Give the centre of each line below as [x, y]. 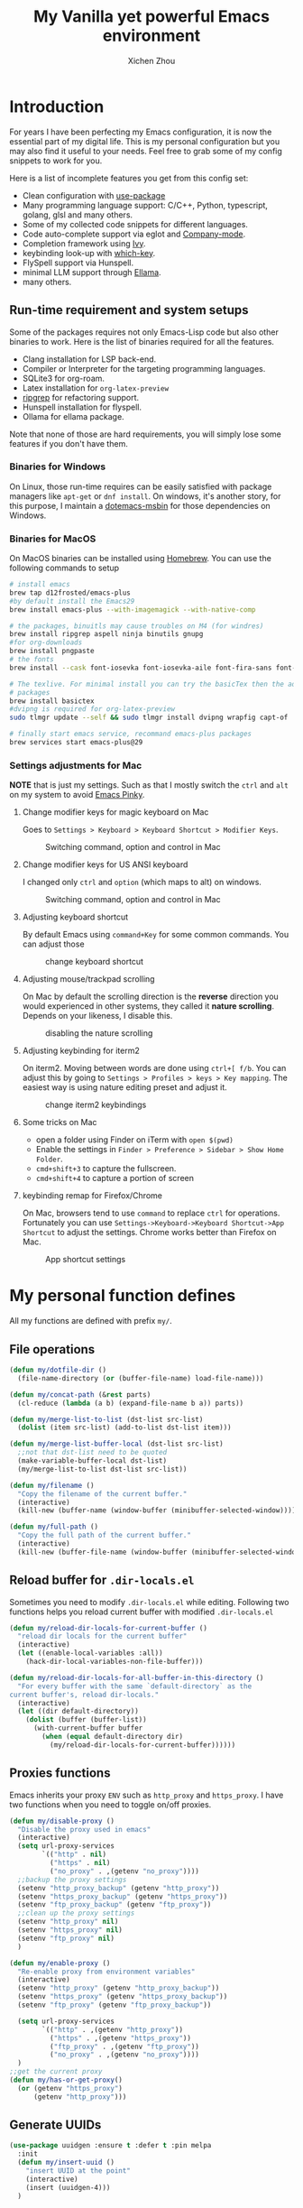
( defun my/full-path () [54, 1527]
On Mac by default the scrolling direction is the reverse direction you [151, 997]
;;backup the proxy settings [72, 1880]
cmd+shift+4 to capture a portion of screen [115, 1178]
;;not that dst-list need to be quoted [92, 1453]
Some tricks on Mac [60, 1122]
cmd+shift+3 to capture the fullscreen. [106, 1169]
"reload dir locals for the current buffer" [102, 1636]
